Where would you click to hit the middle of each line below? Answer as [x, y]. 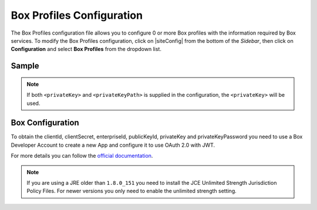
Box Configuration [45, 123]
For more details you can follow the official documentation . [82, 156]
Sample [25, 66]
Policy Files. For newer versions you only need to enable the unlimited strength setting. [132, 191]
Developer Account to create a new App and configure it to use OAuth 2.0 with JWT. [113, 145]
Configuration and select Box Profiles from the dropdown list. [86, 49]
